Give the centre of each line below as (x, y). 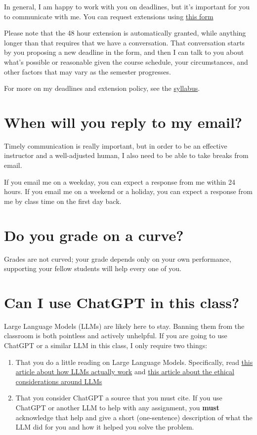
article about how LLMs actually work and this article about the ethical (125, 372)
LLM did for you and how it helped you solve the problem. (105, 427)
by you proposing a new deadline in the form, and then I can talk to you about (124, 52)
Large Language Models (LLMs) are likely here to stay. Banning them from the (124, 326)
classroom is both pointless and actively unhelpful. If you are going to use (116, 336)
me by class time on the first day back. (63, 201)
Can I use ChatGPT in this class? (122, 302)
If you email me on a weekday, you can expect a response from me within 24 (120, 181)
